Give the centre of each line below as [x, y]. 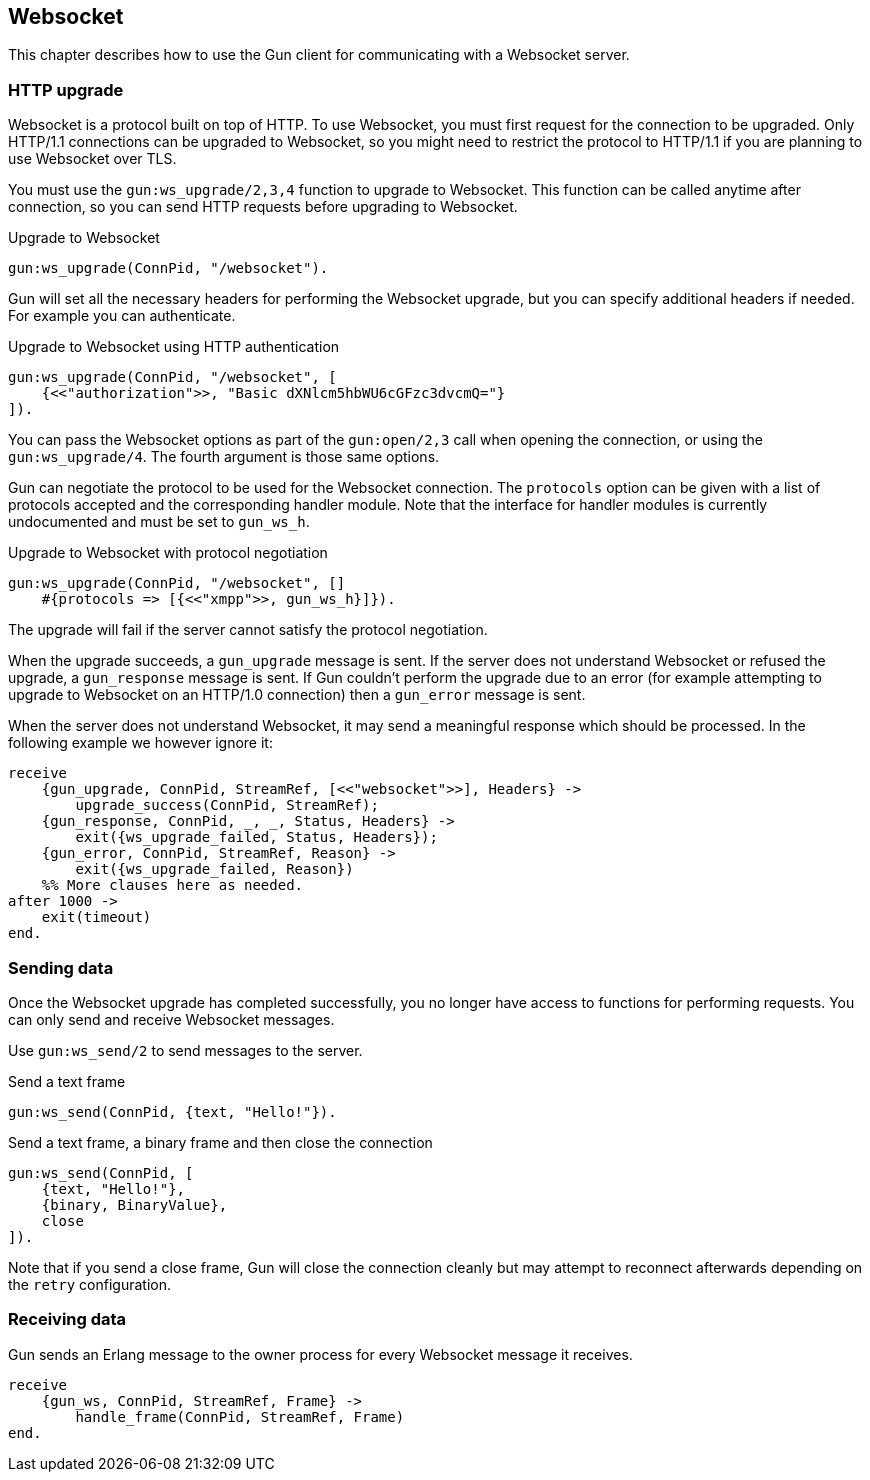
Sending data [61, 967]
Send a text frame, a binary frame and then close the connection [220, 1142]
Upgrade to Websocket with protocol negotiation [168, 553]
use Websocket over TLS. [92, 159]
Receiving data [67, 1319]
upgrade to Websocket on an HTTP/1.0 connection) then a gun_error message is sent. [297, 695]
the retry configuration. [89, 1284]
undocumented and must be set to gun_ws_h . [159, 522]
